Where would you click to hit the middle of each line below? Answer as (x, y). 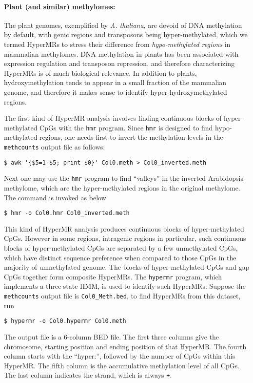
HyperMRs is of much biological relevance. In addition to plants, (100, 73)
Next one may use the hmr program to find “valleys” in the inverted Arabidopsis (124, 178)
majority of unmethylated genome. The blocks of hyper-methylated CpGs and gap (127, 267)
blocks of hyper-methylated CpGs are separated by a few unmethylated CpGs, (121, 247)
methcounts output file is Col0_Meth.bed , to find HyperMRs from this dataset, (122, 296)
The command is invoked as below (55, 197)
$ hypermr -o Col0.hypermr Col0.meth (65, 321)
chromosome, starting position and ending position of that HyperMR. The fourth (125, 346)
